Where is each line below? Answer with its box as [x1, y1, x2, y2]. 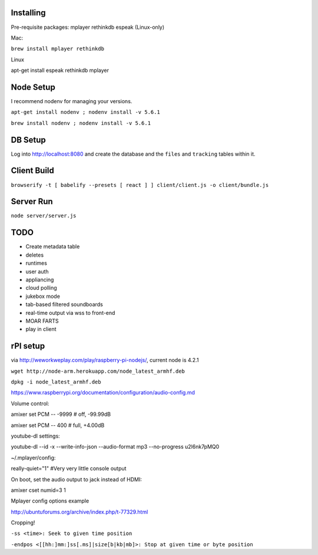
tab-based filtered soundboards [25, 301, 103, 308]
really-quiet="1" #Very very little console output [11, 465, 127, 472]
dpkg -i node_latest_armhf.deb [11, 378, 101, 385]
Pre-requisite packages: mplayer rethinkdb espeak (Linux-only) [11, 24, 165, 31]
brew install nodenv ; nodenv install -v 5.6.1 [11, 120, 151, 126]
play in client [25, 326, 57, 333]
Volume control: [11, 400, 49, 407]
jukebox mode [25, 293, 60, 300]
